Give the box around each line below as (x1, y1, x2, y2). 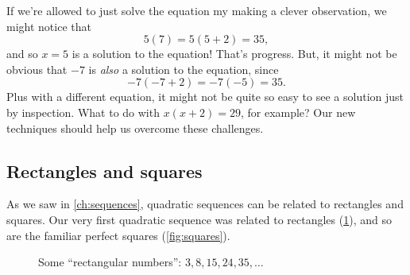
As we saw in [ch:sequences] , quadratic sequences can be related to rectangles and (6, 196, 404, 212)
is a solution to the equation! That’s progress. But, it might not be (72, 45, 397, 62)
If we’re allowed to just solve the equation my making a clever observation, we (6, 2, 387, 18)
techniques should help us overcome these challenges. (6, 119, 264, 136)
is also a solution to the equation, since (88, 60, 279, 77)
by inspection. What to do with (6, 103, 160, 120)
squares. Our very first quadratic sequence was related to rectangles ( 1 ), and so (6, 211, 392, 227)
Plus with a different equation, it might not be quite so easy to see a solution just (6, 88, 404, 105)
